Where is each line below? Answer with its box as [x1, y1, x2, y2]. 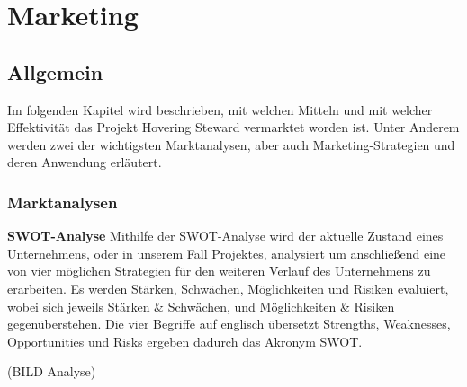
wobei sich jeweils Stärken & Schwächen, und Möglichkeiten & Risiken [7, 296, 395, 315]
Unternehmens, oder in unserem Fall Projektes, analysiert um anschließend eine [7, 243, 446, 262]
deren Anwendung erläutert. [7, 153, 162, 172]
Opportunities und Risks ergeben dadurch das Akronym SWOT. [7, 331, 363, 350]
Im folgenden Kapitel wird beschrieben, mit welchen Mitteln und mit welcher [7, 100, 433, 119]
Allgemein [7, 57, 103, 85]
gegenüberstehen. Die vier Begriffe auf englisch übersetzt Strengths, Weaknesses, [7, 314, 451, 333]
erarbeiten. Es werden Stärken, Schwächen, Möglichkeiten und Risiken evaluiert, [7, 278, 449, 297]
